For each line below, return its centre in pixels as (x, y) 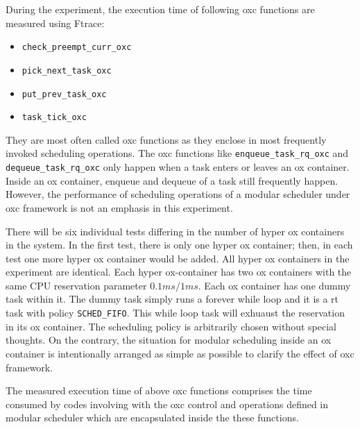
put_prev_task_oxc (64, 94)
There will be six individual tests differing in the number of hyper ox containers (175, 231)
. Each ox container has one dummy (274, 285)
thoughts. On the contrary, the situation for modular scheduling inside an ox (169, 340)
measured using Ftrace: (55, 23)
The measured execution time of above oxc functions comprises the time (159, 390)
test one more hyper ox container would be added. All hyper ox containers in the (178, 258)
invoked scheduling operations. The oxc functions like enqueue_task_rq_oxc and (177, 153)
